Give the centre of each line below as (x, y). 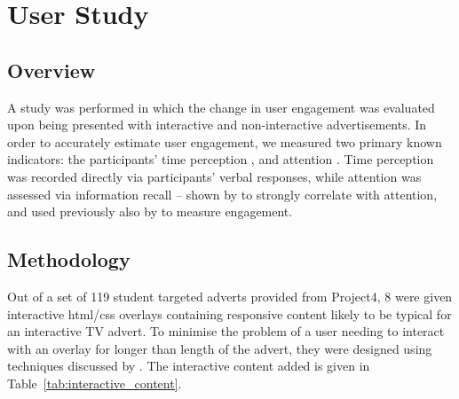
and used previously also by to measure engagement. (150, 211)
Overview (51, 70)
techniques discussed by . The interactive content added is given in (189, 366)
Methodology (69, 259)
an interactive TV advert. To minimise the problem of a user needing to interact (226, 331)
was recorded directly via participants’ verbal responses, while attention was (214, 176)
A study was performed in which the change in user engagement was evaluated (221, 107)
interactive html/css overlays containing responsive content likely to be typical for (229, 313)
